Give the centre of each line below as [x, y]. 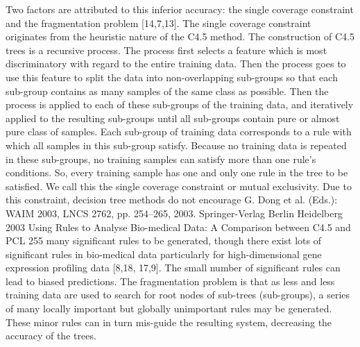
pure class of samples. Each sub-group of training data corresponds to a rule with [179, 132]
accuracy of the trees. [51, 336]
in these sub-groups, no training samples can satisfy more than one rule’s [161, 159]
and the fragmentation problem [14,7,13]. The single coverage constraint [158, 23]
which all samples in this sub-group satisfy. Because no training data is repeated [176, 145]
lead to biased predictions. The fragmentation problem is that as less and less [170, 281]
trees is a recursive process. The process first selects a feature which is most [166, 50]
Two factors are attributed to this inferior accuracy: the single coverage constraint [180, 9]
